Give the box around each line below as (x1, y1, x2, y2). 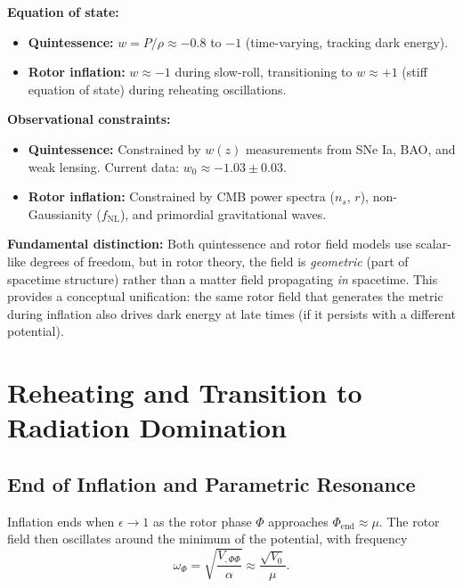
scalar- (416, 234, 451, 253)
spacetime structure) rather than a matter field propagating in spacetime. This (7, 269, 438, 288)
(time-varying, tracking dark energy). (245, 32, 449, 51)
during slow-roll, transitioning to (175, 62, 353, 81)
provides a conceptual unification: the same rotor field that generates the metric (7, 287, 443, 306)
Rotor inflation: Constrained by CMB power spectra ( (28, 187, 335, 206)
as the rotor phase (153, 511, 252, 530)
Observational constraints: (7, 110, 171, 128)
